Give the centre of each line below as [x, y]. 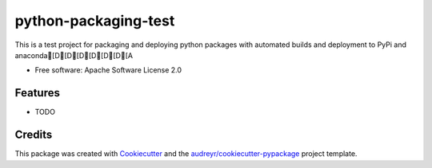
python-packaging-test [95, 21]
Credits [34, 135]
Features [37, 93]
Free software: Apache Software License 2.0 [108, 70]
